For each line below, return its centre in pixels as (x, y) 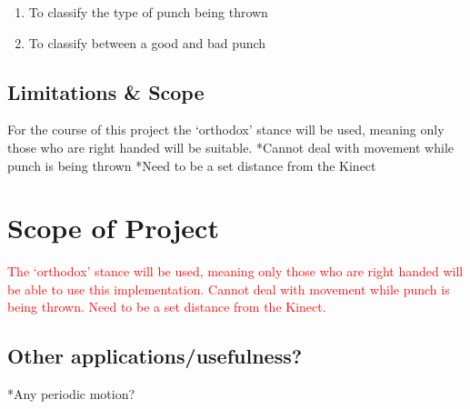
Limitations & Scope (106, 91)
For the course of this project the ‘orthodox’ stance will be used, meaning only (226, 130)
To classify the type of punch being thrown (148, 12)
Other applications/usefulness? (155, 356)
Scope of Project (113, 228)
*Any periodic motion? (71, 394)
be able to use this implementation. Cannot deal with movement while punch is (229, 289)
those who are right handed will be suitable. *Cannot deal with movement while (231, 147)
